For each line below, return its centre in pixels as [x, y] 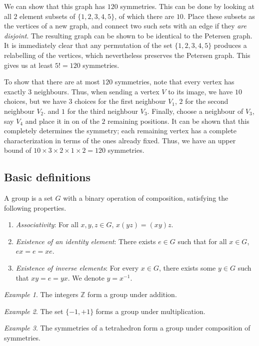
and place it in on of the [62, 121]
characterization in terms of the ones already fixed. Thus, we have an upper [120, 140]
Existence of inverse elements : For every [77, 268]
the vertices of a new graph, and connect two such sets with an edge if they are [125, 26]
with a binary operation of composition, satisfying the [146, 198]
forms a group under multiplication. [150, 311]
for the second [207, 101]
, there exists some [187, 268]
